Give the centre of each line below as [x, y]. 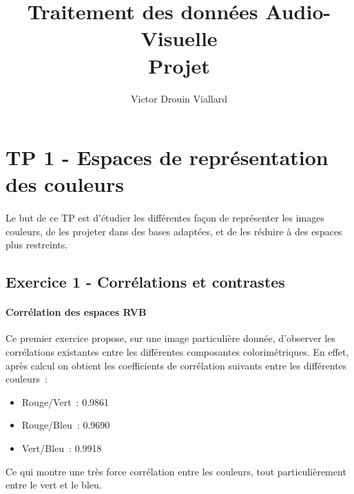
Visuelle [179, 38]
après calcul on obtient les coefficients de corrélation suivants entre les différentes [176, 365]
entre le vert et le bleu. [54, 485]
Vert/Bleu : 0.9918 [62, 448]
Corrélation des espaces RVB [76, 312]
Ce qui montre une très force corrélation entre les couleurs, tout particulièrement [176, 471]
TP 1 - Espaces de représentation [167, 157]
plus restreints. [37, 245]
